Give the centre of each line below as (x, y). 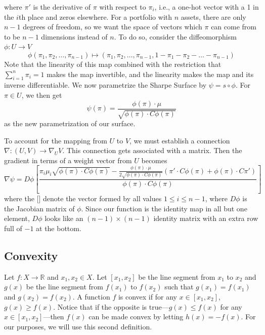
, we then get (42, 95)
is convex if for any (147, 297)
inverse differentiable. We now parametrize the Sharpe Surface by (105, 85)
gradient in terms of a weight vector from (68, 160)
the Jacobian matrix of (39, 208)
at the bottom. (59, 228)
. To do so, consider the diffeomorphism (175, 36)
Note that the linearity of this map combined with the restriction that (113, 64)
